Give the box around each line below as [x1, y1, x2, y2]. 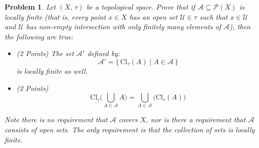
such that [199, 11, 228, 22]
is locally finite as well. [16, 65, 88, 76]
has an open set [129, 11, 178, 22]
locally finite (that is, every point [5, 11, 106, 22]
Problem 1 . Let [5, 2, 56, 12]
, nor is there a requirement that [146, 114, 246, 125]
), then [229, 21, 250, 32]
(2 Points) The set [16, 48, 74, 59]
